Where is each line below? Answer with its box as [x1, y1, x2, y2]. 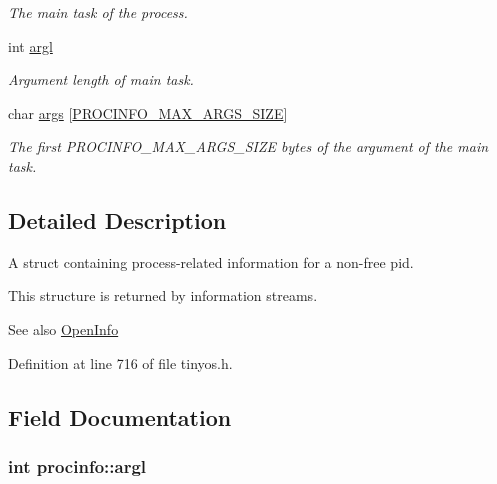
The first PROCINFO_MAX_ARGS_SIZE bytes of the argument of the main [8, 136, 489, 157]
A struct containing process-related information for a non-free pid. [8, 251, 414, 272]
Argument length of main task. [8, 69, 194, 90]
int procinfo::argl [8, 453, 147, 478]
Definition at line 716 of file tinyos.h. [8, 352, 233, 373]
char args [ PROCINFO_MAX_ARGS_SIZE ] [8, 102, 288, 123]
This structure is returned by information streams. [8, 285, 318, 306]
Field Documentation [8, 401, 232, 432]
